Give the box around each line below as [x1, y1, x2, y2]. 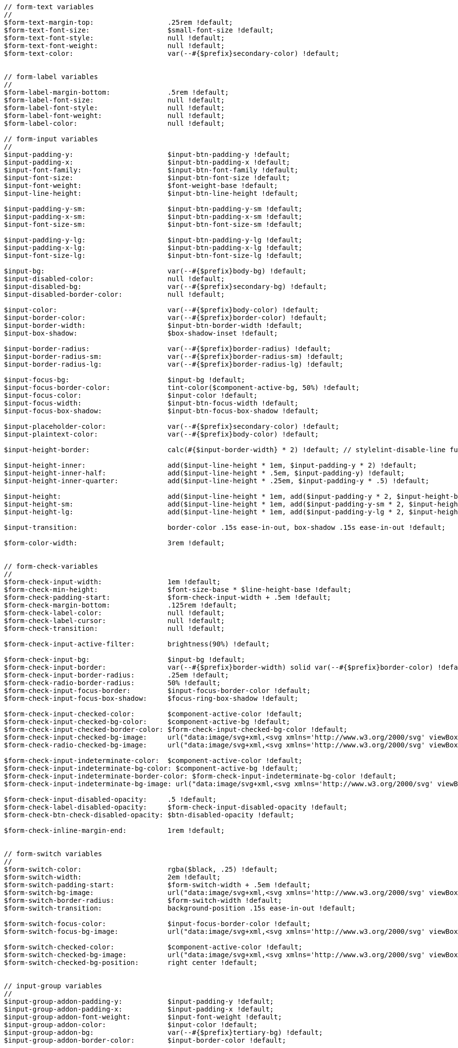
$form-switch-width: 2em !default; [4, 873, 221, 881]
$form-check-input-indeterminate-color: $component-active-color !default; [4, 757, 303, 764]
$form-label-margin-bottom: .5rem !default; [4, 88, 229, 96]
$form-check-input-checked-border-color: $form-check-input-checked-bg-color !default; [4, 726, 348, 733]
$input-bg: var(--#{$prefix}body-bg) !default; [4, 267, 307, 275]
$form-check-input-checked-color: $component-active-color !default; [4, 710, 303, 718]
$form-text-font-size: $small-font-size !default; [4, 26, 274, 34]
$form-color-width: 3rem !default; [4, 539, 225, 547]
